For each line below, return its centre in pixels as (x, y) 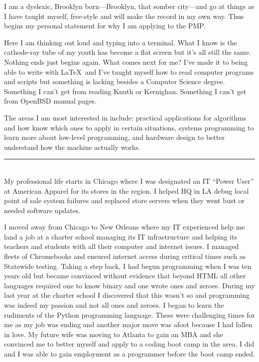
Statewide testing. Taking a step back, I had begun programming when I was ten (128, 266)
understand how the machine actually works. (72, 147)
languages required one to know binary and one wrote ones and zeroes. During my (129, 285)
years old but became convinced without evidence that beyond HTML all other (125, 276)
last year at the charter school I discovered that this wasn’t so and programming (127, 295)
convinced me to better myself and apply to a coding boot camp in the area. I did (129, 344)
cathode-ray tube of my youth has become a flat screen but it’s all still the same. (128, 52)
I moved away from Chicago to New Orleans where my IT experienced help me (125, 227)
